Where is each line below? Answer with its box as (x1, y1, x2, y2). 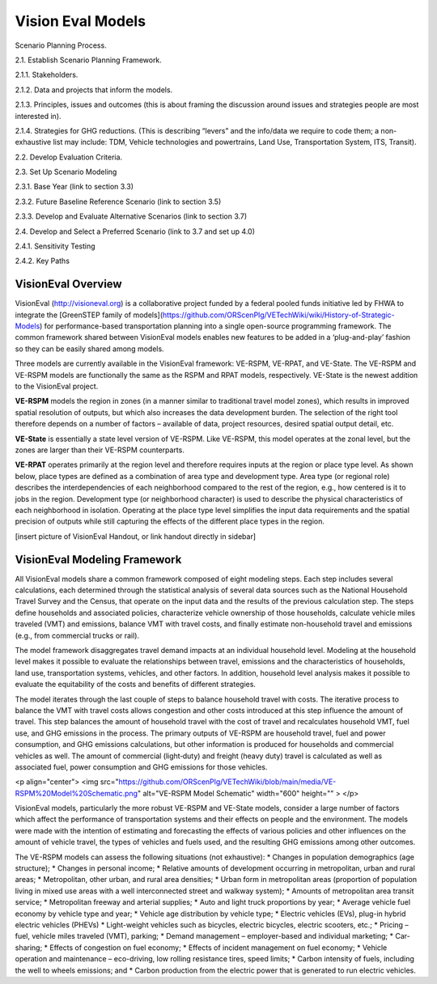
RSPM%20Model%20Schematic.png (15, 788, 138, 798)
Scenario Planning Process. (15, 40, 107, 50)
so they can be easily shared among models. (15, 344, 165, 354)
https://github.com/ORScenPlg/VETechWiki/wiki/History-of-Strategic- (162, 310, 396, 320)
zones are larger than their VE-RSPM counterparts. (15, 445, 185, 455)
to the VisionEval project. (15, 381, 99, 392)
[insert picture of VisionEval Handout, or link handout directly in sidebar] (15, 531, 257, 541)
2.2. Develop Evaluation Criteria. (15, 152, 123, 162)
